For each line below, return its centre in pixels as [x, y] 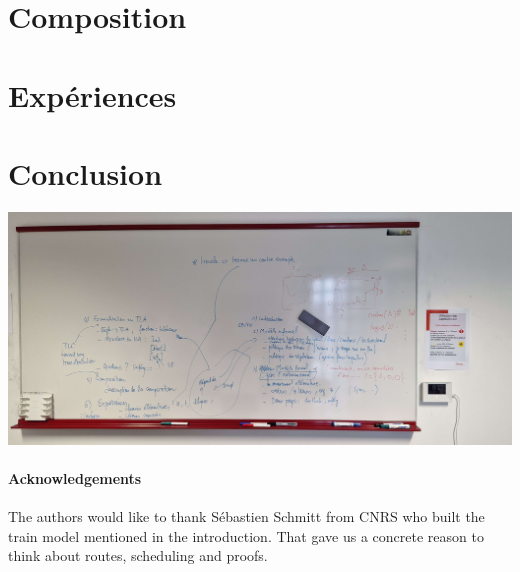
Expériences [92, 94]
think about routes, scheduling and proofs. [138, 555]
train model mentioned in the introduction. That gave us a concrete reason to [246, 535]
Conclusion [85, 172]
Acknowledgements [75, 477]
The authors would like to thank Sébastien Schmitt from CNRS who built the [246, 516]
